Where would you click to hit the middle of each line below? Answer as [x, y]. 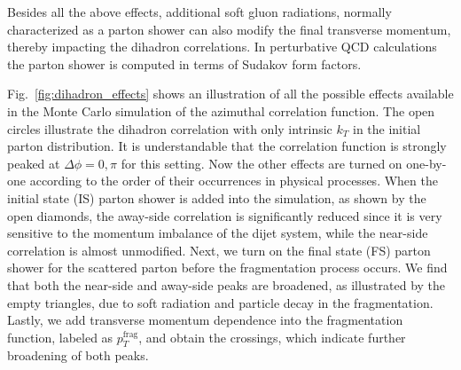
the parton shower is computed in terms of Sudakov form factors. [184, 63]
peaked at [34, 163]
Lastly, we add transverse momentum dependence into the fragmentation [205, 320]
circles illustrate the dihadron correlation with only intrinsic [170, 128]
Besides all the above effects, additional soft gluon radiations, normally [199, 12]
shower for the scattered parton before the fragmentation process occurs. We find [227, 268]
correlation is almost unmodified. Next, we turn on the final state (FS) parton [219, 250]
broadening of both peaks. [78, 355]
